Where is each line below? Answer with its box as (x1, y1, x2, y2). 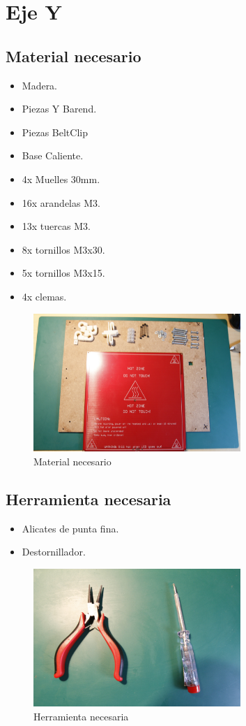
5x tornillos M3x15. (22, 266, 105, 280)
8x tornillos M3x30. (22, 242, 105, 256)
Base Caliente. (22, 148, 84, 163)
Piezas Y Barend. (22, 101, 97, 116)
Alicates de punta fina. (22, 521, 119, 535)
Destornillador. (22, 544, 86, 559)
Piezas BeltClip (22, 124, 88, 139)
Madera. (22, 78, 58, 92)
